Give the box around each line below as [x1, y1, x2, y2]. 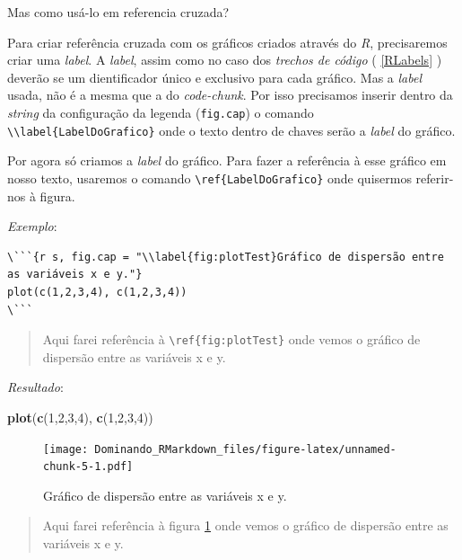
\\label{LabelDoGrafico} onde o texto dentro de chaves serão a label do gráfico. [7, 120, 456, 139]
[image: [43, 442, 89, 456]
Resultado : [7, 378, 64, 396]
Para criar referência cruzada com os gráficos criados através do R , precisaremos [7, 32, 448, 51]
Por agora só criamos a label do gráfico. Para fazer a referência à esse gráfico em [7, 151, 447, 170]
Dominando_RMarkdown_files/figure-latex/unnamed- [94, 442, 397, 456]
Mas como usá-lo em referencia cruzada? [7, 3, 230, 21]
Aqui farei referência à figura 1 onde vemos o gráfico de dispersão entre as [42, 516, 449, 535]
